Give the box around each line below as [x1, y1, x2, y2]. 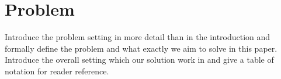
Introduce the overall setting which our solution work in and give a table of [5, 53, 274, 66]
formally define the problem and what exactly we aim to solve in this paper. [5, 42, 277, 54]
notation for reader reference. [5, 64, 109, 77]
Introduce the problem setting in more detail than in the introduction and [5, 31, 270, 43]
